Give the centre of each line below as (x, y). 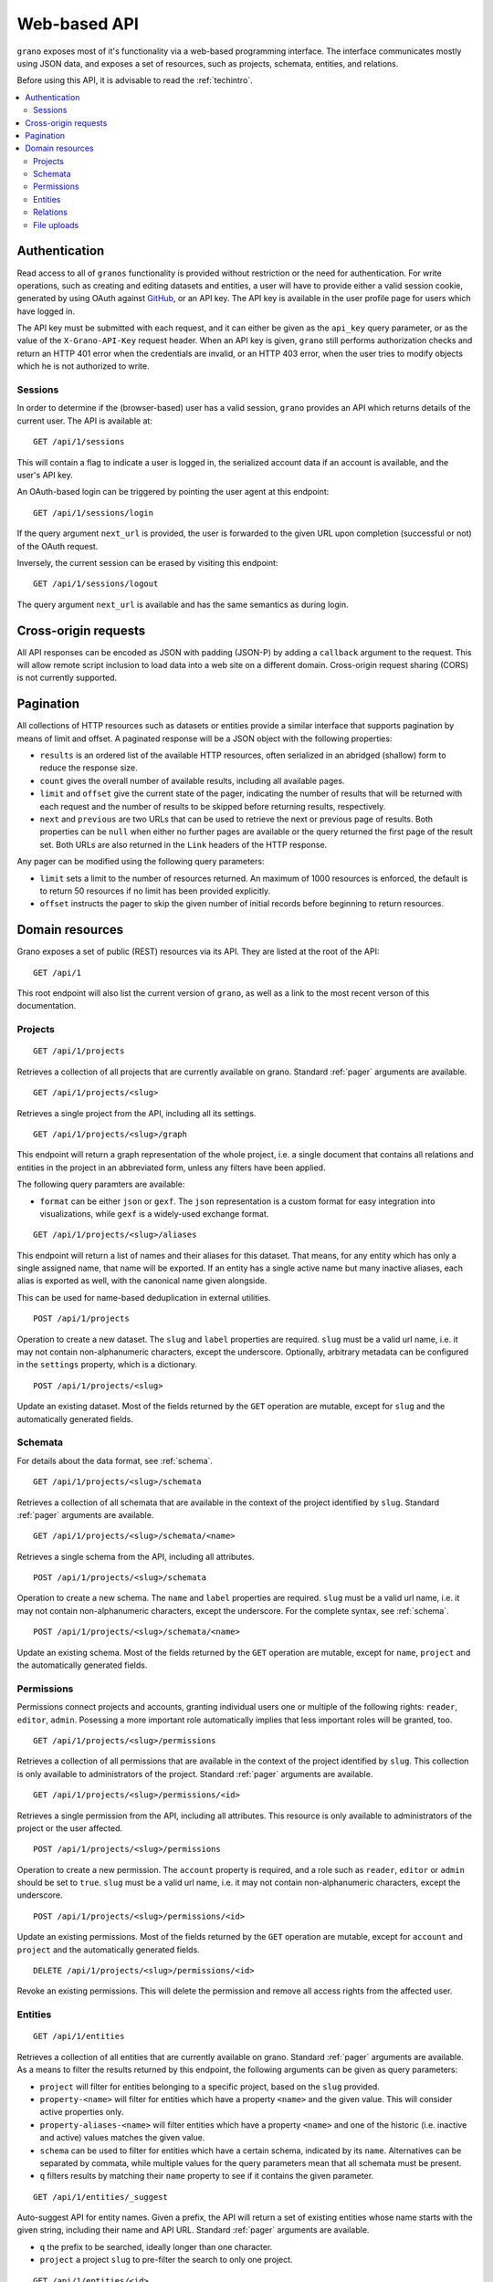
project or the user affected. (70, 1828)
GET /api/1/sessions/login (94, 513)
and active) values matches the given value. (122, 2138)
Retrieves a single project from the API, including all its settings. (136, 1113)
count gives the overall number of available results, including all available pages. (192, 780)
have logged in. (46, 311)
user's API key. (45, 475)
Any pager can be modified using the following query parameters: (141, 862)
